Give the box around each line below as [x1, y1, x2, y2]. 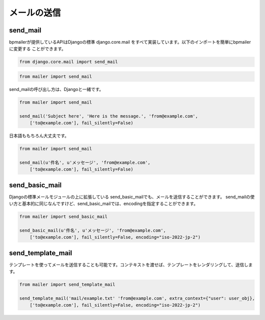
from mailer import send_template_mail [19, 282, 115, 288]
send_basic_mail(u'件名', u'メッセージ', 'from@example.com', [19, 228, 166, 233]
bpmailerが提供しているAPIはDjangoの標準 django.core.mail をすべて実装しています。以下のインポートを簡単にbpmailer [9, 39, 251, 45]
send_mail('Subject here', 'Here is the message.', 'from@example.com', [19, 113, 198, 119]
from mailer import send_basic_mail [19, 214, 108, 220]
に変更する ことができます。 [9, 46, 66, 52]
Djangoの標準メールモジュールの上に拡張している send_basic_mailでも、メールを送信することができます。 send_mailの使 [9, 194, 255, 200]
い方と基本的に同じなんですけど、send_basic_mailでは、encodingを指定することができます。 [9, 201, 198, 206]
